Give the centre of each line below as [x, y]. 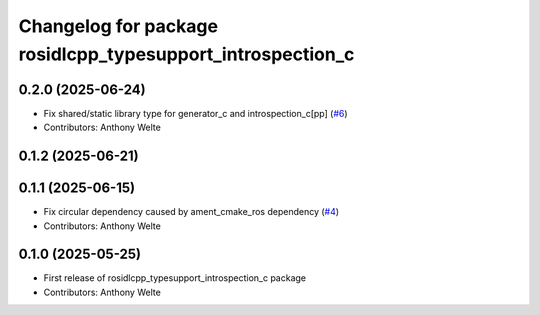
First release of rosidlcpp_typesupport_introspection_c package [175, 278]
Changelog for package [118, 26]
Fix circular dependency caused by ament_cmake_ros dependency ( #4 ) [191, 212]
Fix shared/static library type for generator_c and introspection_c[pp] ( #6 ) [196, 113]
